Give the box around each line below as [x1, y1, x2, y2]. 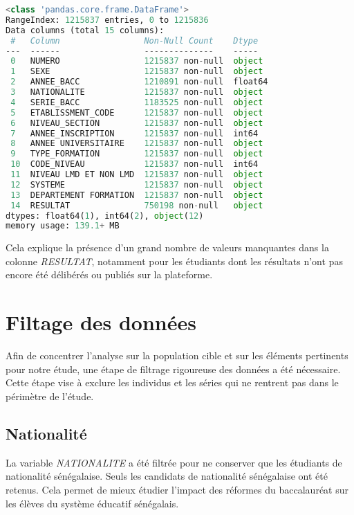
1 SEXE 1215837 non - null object [10, 66, 263, 77]
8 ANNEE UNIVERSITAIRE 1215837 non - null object [10, 138, 263, 149]
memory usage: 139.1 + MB [6, 221, 120, 231]
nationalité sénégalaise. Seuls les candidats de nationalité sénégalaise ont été [6, 469, 328, 483]
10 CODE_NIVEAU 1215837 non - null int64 [10, 159, 259, 170]
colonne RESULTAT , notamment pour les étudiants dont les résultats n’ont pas [6, 253, 343, 268]
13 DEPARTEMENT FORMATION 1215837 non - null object [10, 190, 263, 200]
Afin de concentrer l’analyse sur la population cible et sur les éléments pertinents [6, 348, 348, 363]
